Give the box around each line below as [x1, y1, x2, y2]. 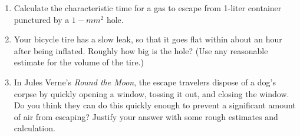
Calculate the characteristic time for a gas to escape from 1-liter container [14, 2, 282, 14]
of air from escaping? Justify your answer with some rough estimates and [14, 110, 278, 122]
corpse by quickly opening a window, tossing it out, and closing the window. [14, 87, 289, 99]
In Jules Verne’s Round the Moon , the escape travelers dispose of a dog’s [14, 75, 276, 88]
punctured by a [14, 13, 70, 25]
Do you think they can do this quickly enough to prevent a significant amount [14, 99, 296, 111]
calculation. [14, 122, 55, 134]
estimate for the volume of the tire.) [14, 56, 144, 68]
